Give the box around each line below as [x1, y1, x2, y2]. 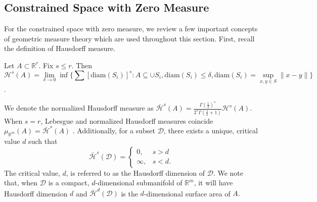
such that [28, 135, 58, 146]
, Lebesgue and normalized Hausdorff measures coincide [40, 115, 213, 126]
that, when [4, 177, 38, 188]
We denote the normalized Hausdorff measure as [4, 103, 154, 113]
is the [121, 188, 138, 198]
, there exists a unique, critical [163, 125, 258, 136]
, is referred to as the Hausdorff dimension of [66, 167, 205, 178]
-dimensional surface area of [144, 188, 231, 198]
